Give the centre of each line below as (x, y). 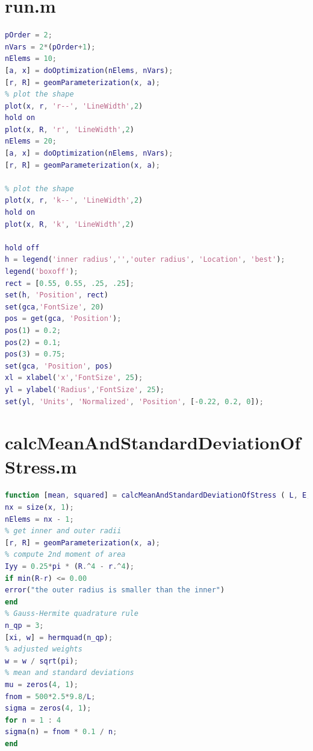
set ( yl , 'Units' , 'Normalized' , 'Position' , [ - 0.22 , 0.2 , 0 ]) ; (134, 401)
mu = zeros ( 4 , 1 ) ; (42, 684)
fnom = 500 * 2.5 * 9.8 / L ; (50, 696)
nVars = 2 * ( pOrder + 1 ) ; (50, 47)
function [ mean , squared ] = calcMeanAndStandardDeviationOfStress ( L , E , (158, 496)
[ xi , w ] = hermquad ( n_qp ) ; (59, 637)
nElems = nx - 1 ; (39, 519)
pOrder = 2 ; (29, 35)
